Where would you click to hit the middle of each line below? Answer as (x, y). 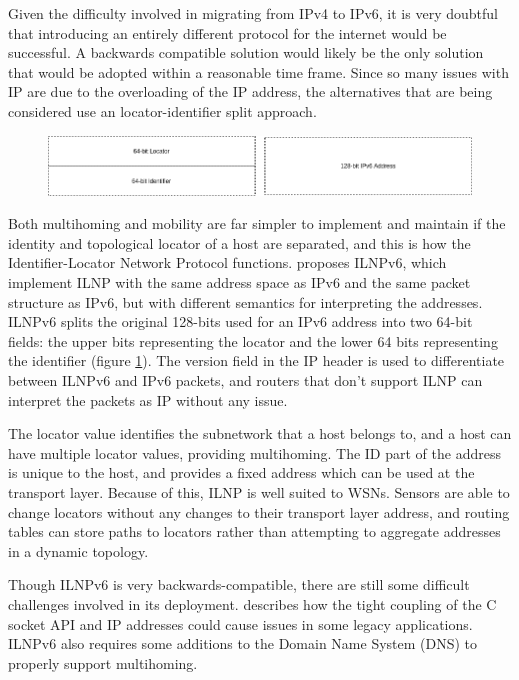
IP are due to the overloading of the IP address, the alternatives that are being (250, 91)
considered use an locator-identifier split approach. (162, 110)
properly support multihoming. (103, 662)
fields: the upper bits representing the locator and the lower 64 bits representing (253, 340)
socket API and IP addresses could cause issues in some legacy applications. (240, 623)
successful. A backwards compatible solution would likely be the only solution (246, 52)
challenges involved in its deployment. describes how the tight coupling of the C (252, 603)
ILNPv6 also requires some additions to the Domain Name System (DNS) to (243, 643)
